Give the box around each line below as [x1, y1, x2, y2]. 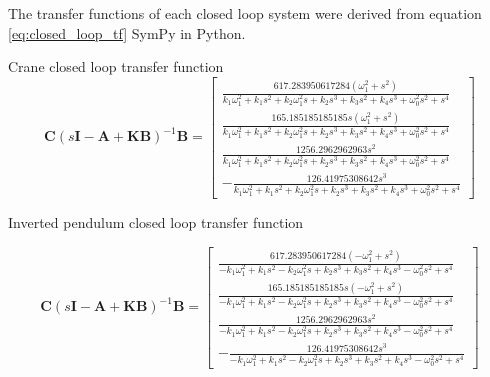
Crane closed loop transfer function [8, 56, 224, 77]
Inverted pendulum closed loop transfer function [8, 212, 304, 233]
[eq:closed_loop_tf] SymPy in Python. [8, 22, 246, 43]
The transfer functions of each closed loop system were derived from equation [8, 3, 482, 23]
